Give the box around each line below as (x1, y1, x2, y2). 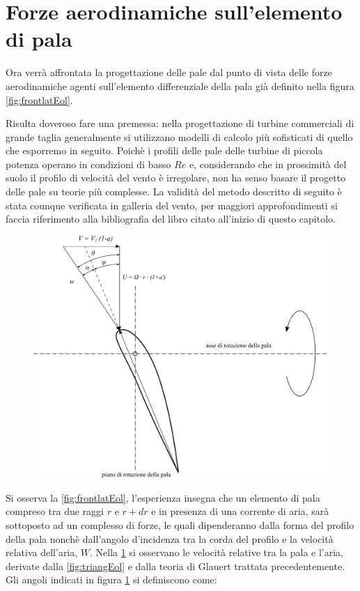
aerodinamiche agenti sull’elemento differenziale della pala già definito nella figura (6, 78, 354, 93)
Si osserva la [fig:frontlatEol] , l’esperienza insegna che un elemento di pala (6, 490, 320, 504)
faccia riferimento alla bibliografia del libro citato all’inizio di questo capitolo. (6, 211, 336, 226)
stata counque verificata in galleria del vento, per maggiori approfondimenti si (6, 197, 338, 212)
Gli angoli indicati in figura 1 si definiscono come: (6, 572, 217, 587)
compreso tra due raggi (6, 504, 104, 518)
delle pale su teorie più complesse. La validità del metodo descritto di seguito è (6, 184, 342, 199)
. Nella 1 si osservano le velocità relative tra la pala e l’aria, (90, 545, 344, 560)
